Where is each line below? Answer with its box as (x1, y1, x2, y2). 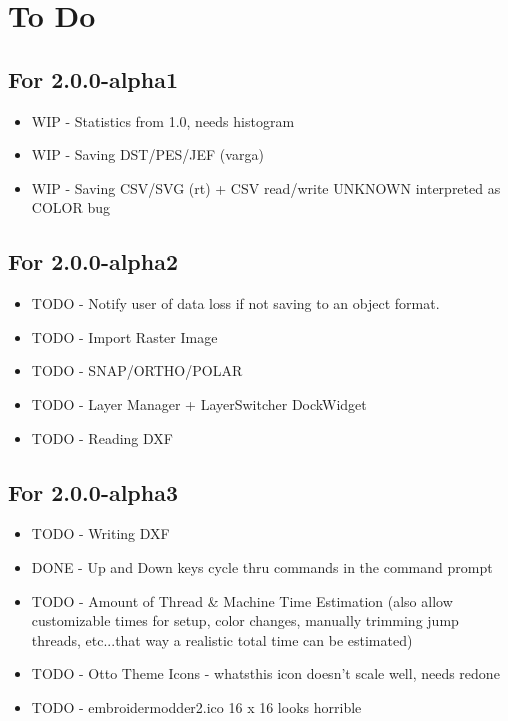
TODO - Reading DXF (31, 427, 173, 448)
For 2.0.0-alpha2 (8, 246, 179, 277)
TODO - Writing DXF (31, 523, 170, 544)
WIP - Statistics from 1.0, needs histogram (31, 110, 295, 131)
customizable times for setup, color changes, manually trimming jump (31, 610, 459, 631)
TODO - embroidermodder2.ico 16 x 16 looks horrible (31, 696, 362, 717)
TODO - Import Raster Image (31, 326, 218, 347)
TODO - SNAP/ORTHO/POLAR (31, 360, 243, 381)
